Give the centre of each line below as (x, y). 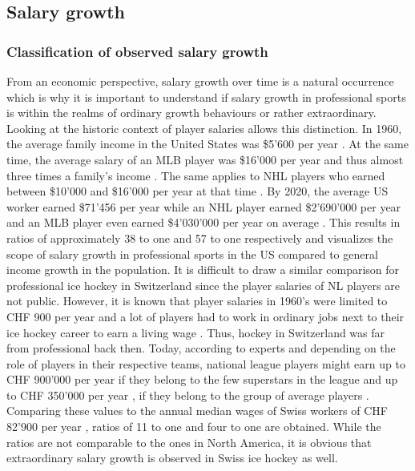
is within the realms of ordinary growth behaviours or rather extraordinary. (191, 113)
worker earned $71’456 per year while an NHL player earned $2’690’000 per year (204, 206)
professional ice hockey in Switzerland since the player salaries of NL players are (203, 285)
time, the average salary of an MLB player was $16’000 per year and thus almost (205, 159)
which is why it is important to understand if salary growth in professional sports (206, 97)
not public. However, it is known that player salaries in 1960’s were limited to (197, 301)
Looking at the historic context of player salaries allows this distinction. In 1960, (204, 128)
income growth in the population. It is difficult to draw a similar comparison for (203, 270)
